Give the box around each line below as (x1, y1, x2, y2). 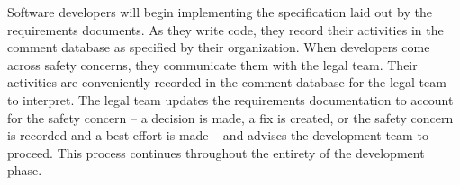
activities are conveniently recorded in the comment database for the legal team (7, 73, 446, 92)
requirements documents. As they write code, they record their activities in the (7, 20, 444, 39)
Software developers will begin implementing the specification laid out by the (7, 3, 432, 21)
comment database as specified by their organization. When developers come (7, 38, 430, 57)
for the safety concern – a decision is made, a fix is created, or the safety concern (7, 108, 454, 127)
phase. (7, 161, 42, 180)
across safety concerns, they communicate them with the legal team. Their (7, 55, 418, 74)
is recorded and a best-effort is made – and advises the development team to (7, 126, 428, 145)
